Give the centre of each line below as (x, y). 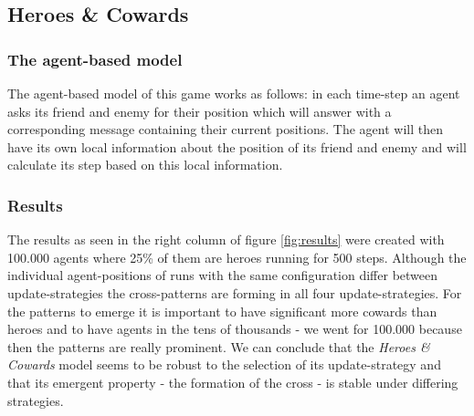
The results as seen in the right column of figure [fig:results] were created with (226, 239)
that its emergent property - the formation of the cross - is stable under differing (233, 382)
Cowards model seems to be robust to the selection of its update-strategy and (224, 364)
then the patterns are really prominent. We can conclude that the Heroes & (219, 346)
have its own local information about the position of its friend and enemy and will (237, 146)
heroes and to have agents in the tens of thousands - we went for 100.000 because (235, 329)
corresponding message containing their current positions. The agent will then (225, 129)
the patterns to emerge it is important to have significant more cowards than (222, 311)
